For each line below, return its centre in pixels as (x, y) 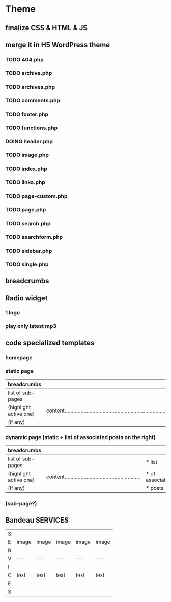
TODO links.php (25, 182)
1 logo (13, 313)
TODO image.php (27, 155)
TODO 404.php (25, 59)
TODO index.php (26, 169)
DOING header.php (29, 142)
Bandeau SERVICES (37, 520)
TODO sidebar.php (29, 251)
